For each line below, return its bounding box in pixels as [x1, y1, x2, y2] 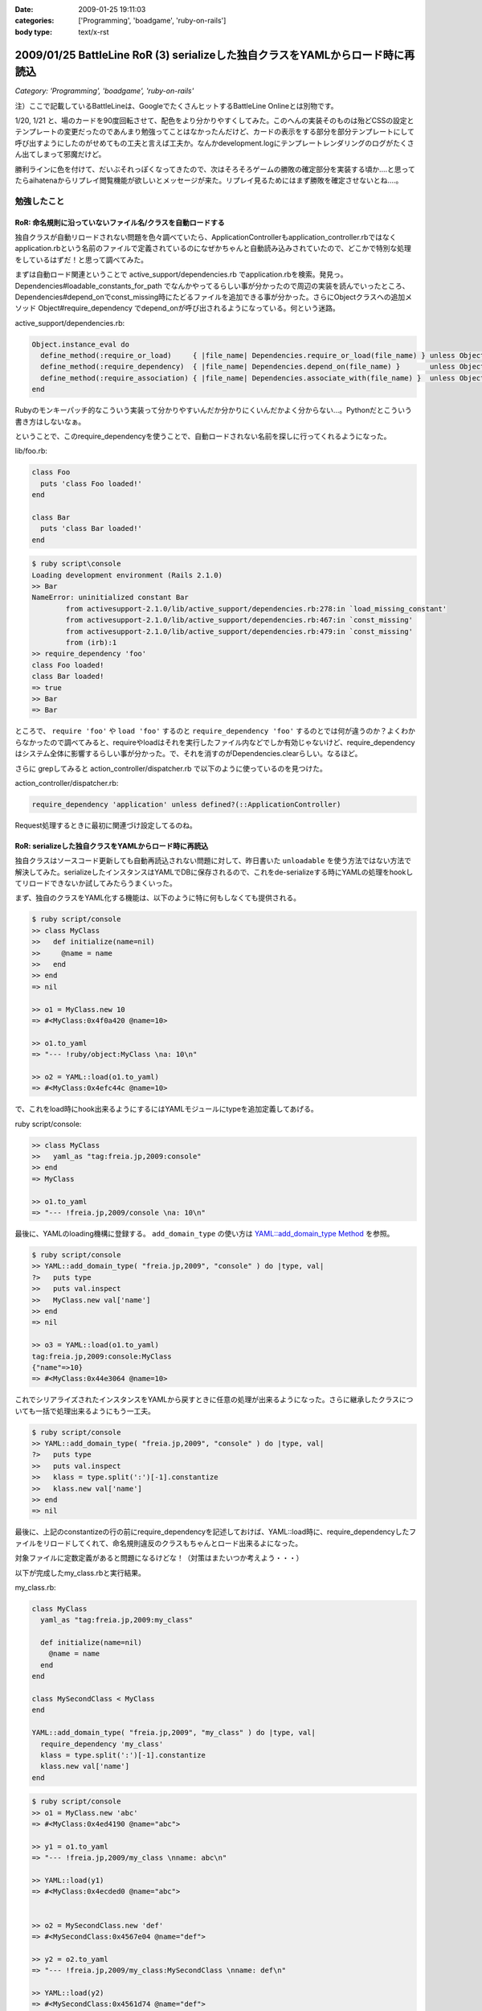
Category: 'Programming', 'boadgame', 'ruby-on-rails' [14, 86, 194, 96]
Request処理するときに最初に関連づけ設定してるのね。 [14, 820, 197, 830]
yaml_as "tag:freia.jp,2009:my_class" [40, 1615, 193, 1625]
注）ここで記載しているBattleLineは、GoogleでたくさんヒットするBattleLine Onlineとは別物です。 [14, 101, 338, 110]
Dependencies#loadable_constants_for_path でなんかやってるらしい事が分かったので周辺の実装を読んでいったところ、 [14, 281, 410, 290]
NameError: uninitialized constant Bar [31, 593, 189, 602]
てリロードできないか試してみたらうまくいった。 [14, 878, 177, 888]
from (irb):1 [65, 638, 117, 648]
